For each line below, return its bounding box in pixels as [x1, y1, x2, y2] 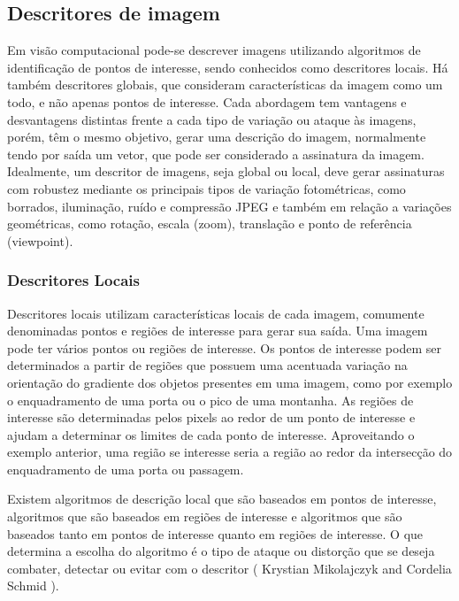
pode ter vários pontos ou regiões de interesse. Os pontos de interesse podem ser [7, 338, 441, 357]
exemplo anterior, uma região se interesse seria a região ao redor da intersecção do [7, 443, 453, 461]
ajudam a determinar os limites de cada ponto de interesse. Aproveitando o [7, 425, 415, 443]
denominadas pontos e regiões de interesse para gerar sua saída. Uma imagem [7, 321, 428, 340]
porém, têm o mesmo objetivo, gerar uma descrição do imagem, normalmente [7, 127, 426, 146]
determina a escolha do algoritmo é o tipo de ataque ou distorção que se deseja [7, 542, 435, 560]
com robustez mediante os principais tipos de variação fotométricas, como [7, 179, 406, 197]
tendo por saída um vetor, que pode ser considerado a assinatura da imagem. [7, 144, 425, 163]
